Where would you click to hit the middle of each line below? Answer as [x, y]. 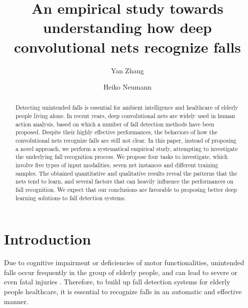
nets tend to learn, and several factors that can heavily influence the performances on [124, 181]
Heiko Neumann [127, 87]
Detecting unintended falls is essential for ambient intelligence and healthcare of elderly [127, 108]
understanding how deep [127, 27]
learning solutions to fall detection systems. [71, 198]
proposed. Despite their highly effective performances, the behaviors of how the [116, 132]
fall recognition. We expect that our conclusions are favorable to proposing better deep [126, 190]
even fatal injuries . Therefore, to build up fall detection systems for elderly [117, 282]
